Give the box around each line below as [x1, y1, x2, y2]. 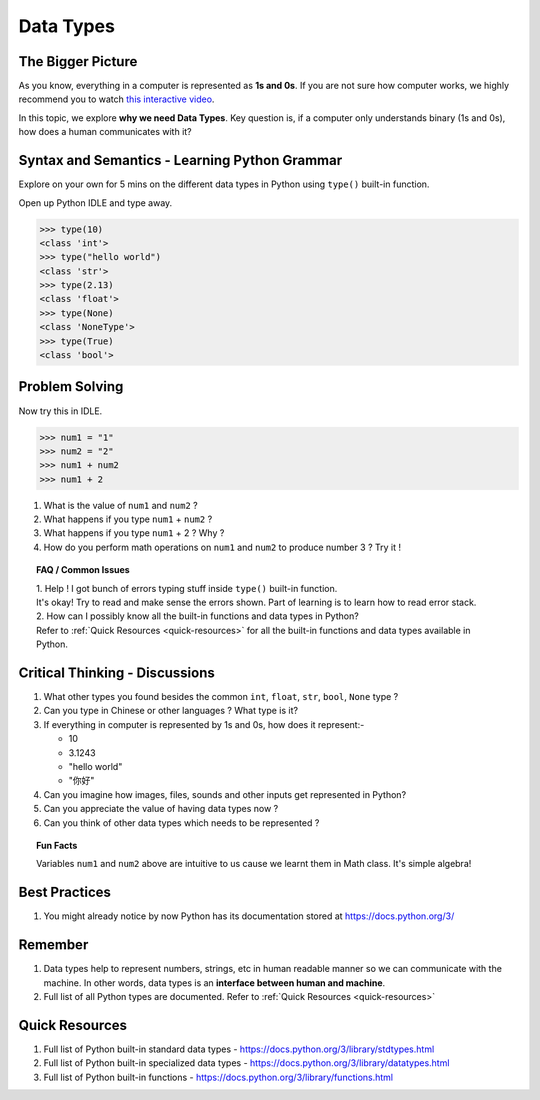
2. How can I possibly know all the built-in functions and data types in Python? [36, 610, 359, 622]
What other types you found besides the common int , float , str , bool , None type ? [43, 691, 399, 703]
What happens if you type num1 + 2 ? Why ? [43, 527, 225, 539]
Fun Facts [36, 840, 78, 851]
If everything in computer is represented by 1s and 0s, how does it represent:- [43, 718, 365, 730]
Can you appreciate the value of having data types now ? [43, 803, 279, 815]
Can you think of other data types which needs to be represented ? [43, 816, 320, 829]
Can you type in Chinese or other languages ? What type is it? [43, 705, 299, 717]
